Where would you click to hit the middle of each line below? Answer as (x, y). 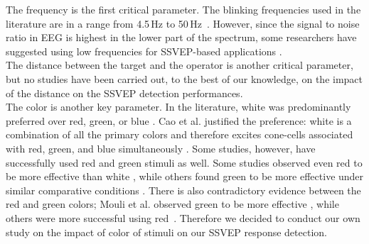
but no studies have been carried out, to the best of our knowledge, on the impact (184, 78)
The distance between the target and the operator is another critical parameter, (180, 65)
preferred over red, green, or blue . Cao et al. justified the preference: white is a (179, 120)
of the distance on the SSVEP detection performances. (124, 93)
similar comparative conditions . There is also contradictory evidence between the (183, 190)
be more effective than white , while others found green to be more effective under (185, 176)
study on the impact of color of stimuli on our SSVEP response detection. (166, 232)
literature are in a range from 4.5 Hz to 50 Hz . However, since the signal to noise (183, 23)
